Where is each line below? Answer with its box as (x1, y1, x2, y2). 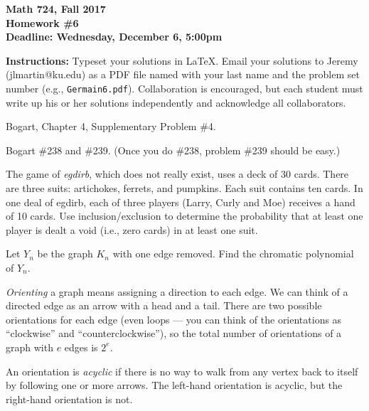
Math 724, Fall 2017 (6, 1, 106, 16)
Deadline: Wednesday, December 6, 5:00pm (6, 29, 223, 44)
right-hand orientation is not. (6, 391, 133, 406)
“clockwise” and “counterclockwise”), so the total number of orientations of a (6, 326, 342, 341)
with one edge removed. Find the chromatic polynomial (112, 246, 354, 261)
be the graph (37, 246, 93, 261)
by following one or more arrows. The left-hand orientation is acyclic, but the (6, 378, 343, 393)
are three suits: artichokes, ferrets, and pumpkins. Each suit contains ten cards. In (6, 181, 363, 195)
